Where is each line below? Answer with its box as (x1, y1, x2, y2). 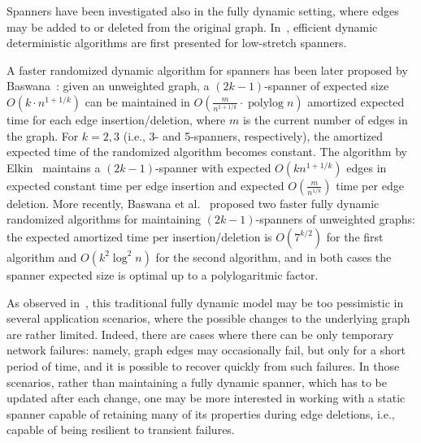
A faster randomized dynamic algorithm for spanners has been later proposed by (7, 61, 408, 78)
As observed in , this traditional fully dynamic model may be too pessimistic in (7, 293, 404, 311)
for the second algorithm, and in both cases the (155, 248, 392, 265)
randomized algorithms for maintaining (7, 211, 202, 228)
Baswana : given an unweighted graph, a (7, 77, 210, 94)
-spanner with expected (154, 159, 271, 176)
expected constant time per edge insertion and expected (7, 176, 284, 193)
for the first (326, 228, 384, 245)
